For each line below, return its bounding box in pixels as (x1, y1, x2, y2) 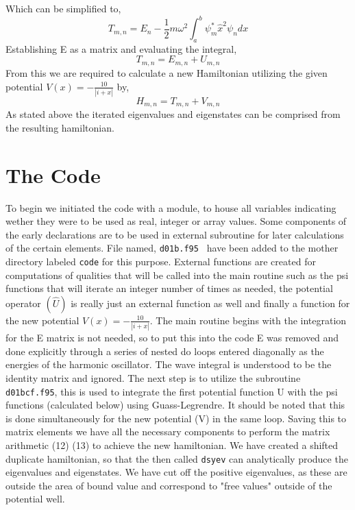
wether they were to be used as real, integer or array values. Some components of (5, 214, 347, 228)
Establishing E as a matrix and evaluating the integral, (5, 41, 237, 56)
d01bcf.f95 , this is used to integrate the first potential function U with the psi (5, 384, 338, 398)
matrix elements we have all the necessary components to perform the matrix (5, 424, 330, 439)
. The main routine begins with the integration (149, 313, 347, 327)
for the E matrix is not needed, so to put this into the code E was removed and (5, 330, 339, 345)
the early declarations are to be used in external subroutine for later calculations (5, 227, 344, 241)
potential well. (5, 491, 65, 506)
